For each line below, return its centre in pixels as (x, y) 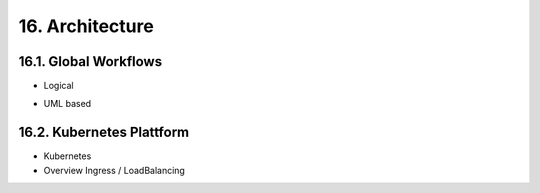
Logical (58, 86)
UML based (67, 104)
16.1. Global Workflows (90, 61)
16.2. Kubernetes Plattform (104, 132)
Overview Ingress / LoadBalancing (114, 170)
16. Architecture (86, 26)
